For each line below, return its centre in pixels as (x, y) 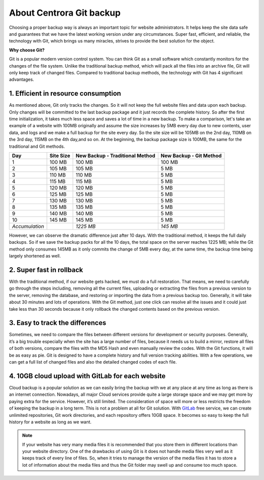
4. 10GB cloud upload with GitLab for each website (87, 376)
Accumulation (28, 226)
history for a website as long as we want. (50, 422)
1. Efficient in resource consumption (65, 94)
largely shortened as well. (35, 256)
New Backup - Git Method (191, 156)
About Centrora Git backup (65, 13)
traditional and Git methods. (37, 146)
